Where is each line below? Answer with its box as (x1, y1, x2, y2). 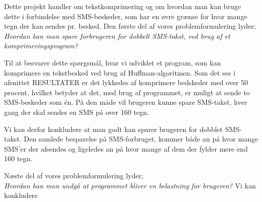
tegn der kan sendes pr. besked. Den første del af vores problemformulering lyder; (4, 21, 256, 31)
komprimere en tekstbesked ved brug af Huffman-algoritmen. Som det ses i (4, 67, 236, 78)
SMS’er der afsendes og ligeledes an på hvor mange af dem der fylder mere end (4, 143, 248, 154)
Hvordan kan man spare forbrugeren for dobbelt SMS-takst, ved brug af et (4, 30, 230, 41)
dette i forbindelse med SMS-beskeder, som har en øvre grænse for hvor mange (4, 11, 247, 21)
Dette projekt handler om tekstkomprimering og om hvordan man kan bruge (4, 1, 241, 11)
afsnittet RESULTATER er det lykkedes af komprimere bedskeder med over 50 (4, 77, 248, 88)
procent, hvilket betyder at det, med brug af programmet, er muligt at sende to (4, 87, 250, 97)
